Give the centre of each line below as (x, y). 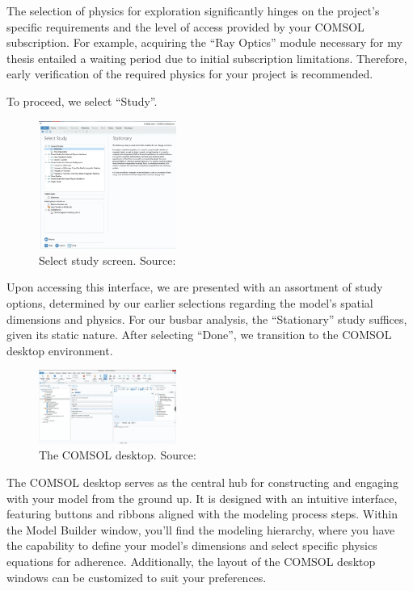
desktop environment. (60, 350)
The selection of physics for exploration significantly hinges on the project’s (193, 10)
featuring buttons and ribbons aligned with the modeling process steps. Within (202, 514)
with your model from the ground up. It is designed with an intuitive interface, (202, 498)
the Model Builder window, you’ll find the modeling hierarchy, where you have (201, 529)
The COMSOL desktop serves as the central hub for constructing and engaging (202, 482)
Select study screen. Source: (107, 260)
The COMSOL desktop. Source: (118, 455)
